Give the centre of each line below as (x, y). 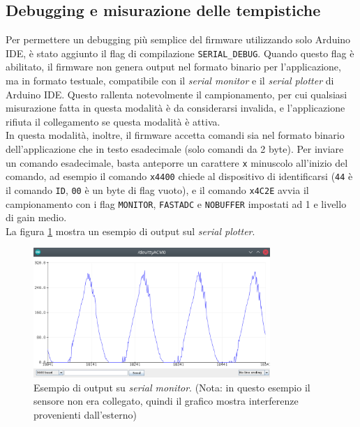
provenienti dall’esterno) (85, 415)
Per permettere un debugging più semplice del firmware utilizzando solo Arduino (178, 39)
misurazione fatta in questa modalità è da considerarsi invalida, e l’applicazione (175, 108)
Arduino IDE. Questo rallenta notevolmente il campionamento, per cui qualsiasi (177, 94)
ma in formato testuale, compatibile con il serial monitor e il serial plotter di (170, 81)
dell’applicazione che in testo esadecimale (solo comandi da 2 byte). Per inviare (175, 149)
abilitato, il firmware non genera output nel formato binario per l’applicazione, (173, 67)
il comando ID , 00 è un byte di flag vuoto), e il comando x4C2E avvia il (157, 189)
